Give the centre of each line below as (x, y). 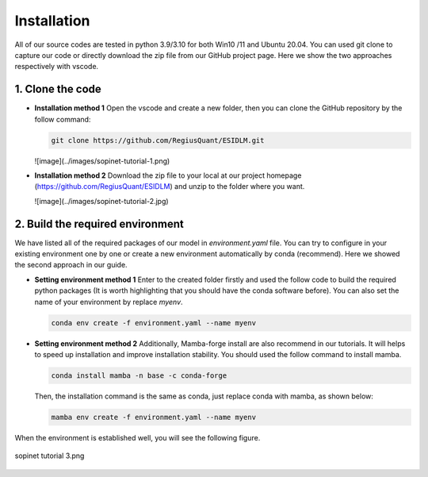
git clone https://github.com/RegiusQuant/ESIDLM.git (158, 140)
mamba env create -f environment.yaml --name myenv (154, 417)
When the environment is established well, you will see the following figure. (138, 437)
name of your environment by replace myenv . (109, 302)
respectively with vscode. (57, 67)
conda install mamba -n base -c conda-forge (139, 375)
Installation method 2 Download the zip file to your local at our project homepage (168, 175)
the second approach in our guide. (71, 265)
